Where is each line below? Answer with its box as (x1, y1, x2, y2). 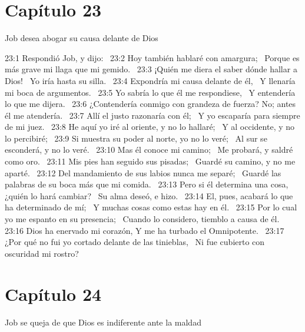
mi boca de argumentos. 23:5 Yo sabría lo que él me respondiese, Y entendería (5, 86, 296, 98)
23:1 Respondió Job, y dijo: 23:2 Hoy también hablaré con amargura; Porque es (5, 51, 300, 63)
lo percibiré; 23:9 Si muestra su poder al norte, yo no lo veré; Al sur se (5, 132, 267, 144)
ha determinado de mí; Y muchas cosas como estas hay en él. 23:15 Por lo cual (5, 201, 297, 213)
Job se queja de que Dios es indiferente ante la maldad (5, 316, 201, 328)
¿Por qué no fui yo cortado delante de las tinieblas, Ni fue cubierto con (5, 236, 265, 248)
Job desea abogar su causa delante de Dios (5, 32, 158, 44)
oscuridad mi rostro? (5, 247, 79, 259)
